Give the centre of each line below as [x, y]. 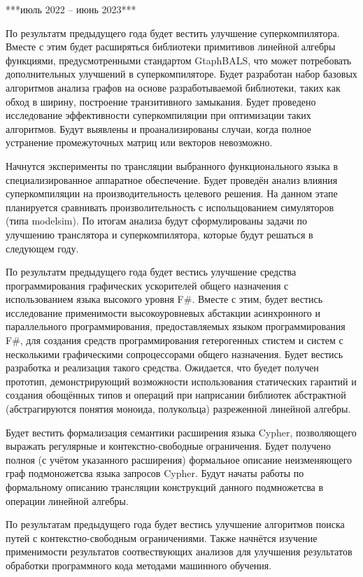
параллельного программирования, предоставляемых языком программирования [176, 326]
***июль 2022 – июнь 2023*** [71, 9]
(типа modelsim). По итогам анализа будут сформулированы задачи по [157, 221]
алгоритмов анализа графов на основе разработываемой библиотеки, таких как [173, 87]
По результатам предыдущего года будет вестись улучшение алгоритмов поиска [175, 524]
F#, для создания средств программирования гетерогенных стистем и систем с [175, 340]
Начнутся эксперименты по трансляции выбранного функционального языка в [172, 165]
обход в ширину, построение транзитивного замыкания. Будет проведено [161, 101]
